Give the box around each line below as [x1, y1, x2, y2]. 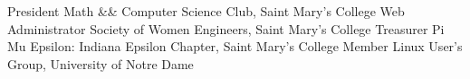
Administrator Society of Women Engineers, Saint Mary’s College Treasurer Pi [7, 19, 445, 38]
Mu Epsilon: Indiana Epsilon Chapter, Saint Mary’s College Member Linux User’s [7, 37, 463, 56]
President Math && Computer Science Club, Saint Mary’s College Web [7, 2, 405, 20]
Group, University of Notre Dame [7, 54, 194, 73]
